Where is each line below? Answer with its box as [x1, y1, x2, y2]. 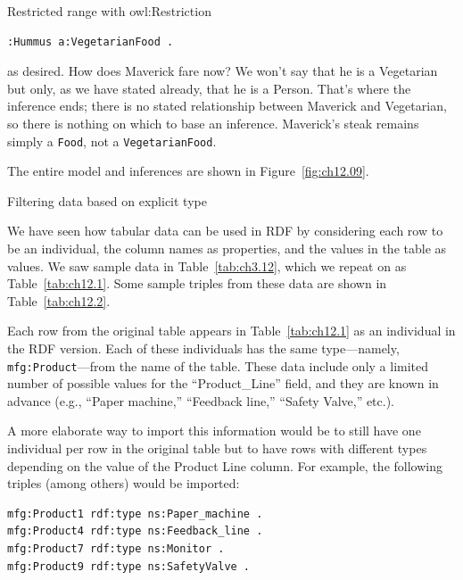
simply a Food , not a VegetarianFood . [7, 131, 217, 150]
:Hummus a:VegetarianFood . [7, 35, 174, 48]
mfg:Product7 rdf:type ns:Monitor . [7, 542, 225, 555]
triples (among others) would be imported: [7, 474, 240, 493]
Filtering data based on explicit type [7, 191, 207, 210]
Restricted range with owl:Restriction [7, 2, 211, 20]
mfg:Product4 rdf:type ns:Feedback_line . [7, 525, 263, 538]
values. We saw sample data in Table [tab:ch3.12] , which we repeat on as [7, 256, 407, 275]
